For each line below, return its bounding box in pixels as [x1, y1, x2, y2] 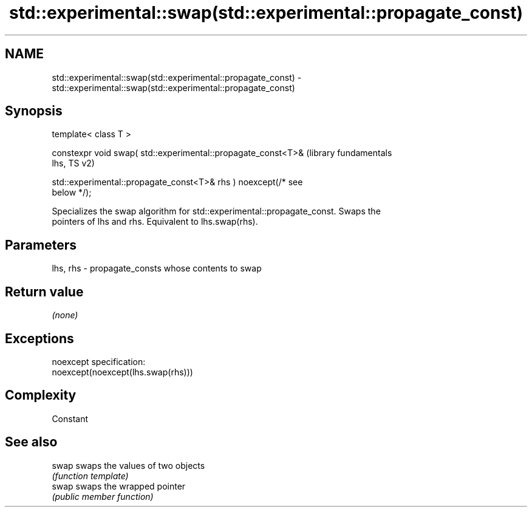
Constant [52, 413, 89, 424]
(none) [52, 310, 78, 321]
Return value [5, 284, 84, 299]
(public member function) [52, 491, 154, 502]
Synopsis [5, 103, 63, 119]
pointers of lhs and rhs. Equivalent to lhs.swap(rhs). [52, 216, 258, 227]
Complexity [5, 387, 77, 403]
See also [5, 434, 58, 450]
